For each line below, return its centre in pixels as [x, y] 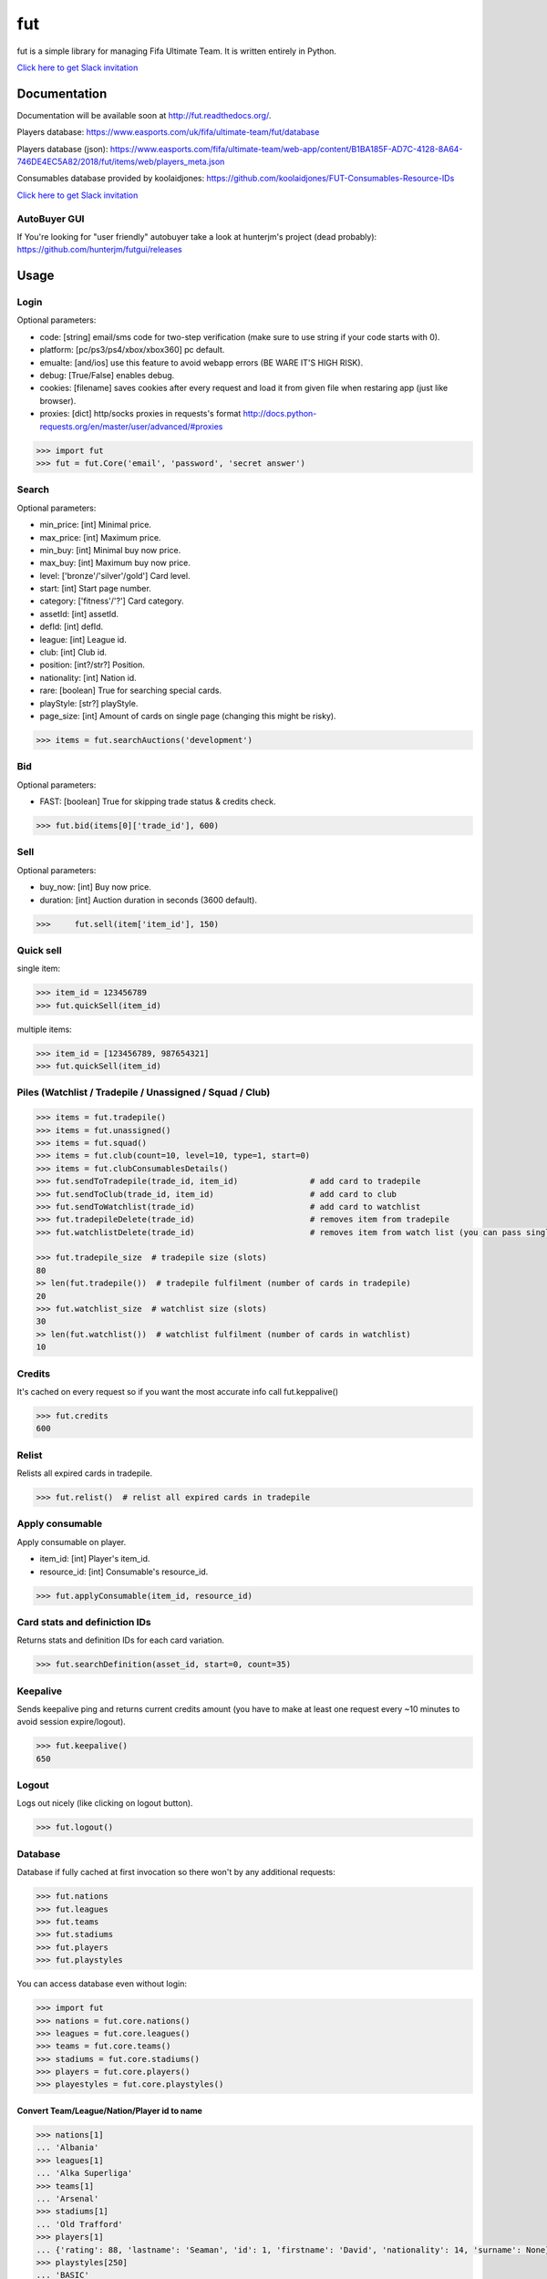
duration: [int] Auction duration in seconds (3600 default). [148, 900]
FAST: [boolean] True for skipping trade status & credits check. [158, 801]
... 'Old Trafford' [79, 2224]
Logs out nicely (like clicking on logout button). [105, 1803]
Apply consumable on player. [72, 1542]
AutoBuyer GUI [51, 219]
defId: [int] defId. [72, 627]
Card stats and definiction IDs [84, 1622]
